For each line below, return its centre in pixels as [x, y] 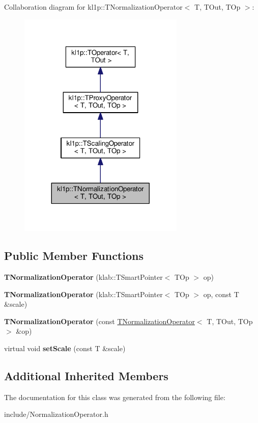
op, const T [221, 294]
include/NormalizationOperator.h [56, 414]
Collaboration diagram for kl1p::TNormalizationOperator [93, 7]
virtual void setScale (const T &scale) [65, 348]
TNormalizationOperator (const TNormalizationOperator [99, 321]
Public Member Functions [74, 256]
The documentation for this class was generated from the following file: [115, 397]
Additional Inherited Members [86, 376]
